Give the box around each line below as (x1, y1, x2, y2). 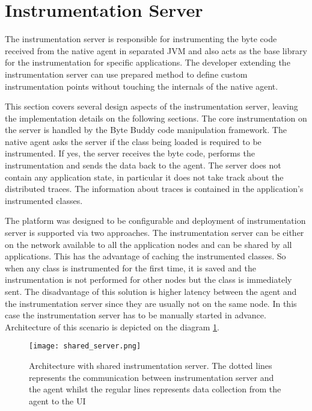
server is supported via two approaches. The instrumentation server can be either (5, 226, 304, 239)
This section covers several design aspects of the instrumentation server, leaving (5, 100, 298, 113)
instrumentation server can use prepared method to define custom (5, 67, 248, 80)
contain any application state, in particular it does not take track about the (5, 170, 284, 183)
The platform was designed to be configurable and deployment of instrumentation (5, 214, 306, 227)
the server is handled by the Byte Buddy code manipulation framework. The (5, 123, 287, 136)
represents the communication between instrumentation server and (29, 371, 274, 383)
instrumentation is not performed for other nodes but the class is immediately (5, 273, 292, 286)
